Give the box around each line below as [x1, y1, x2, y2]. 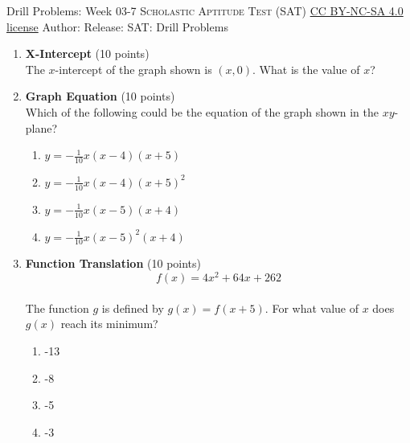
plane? [25, 119, 58, 136]
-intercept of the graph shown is [55, 60, 212, 77]
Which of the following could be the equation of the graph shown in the [25, 103, 379, 120]
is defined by [101, 299, 164, 316]
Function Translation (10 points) [25, 255, 201, 272]
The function [25, 299, 89, 316]
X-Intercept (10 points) [25, 45, 150, 62]
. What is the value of [252, 60, 360, 77]
